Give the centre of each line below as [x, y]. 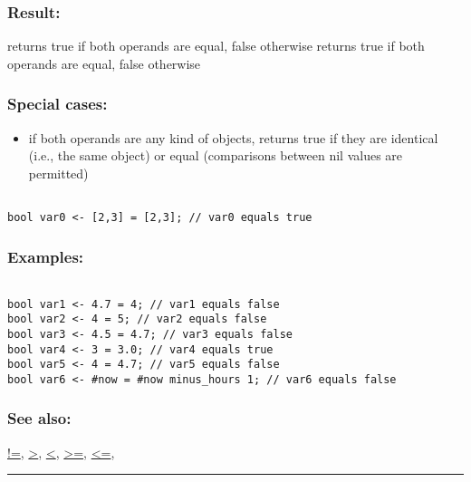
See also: [39, 418]
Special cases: [58, 104]
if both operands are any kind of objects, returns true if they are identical [233, 137]
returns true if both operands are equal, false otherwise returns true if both [216, 46]
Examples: [46, 256]
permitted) [58, 173]
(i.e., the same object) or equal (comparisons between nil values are [216, 155]
